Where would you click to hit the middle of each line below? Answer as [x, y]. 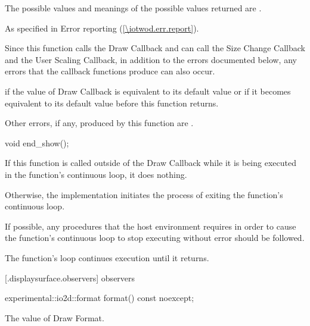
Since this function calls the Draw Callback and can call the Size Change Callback [155, 48]
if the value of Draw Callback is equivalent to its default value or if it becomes [148, 91]
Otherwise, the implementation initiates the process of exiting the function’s [144, 194]
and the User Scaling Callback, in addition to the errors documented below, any [151, 59]
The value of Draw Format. [55, 317]
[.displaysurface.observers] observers [70, 278]
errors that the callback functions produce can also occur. [110, 71]
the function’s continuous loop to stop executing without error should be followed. [155, 238]
